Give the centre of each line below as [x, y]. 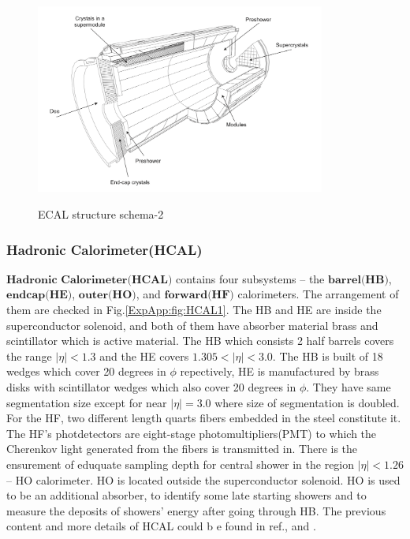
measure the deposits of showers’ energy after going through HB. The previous [196, 510]
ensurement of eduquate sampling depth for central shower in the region [181, 464]
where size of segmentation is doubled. [307, 402]
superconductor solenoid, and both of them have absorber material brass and [192, 325]
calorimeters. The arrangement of [318, 294]
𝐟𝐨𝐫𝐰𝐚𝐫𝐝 [186, 296]
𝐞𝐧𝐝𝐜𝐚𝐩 [26, 296]
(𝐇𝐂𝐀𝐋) [150, 280]
